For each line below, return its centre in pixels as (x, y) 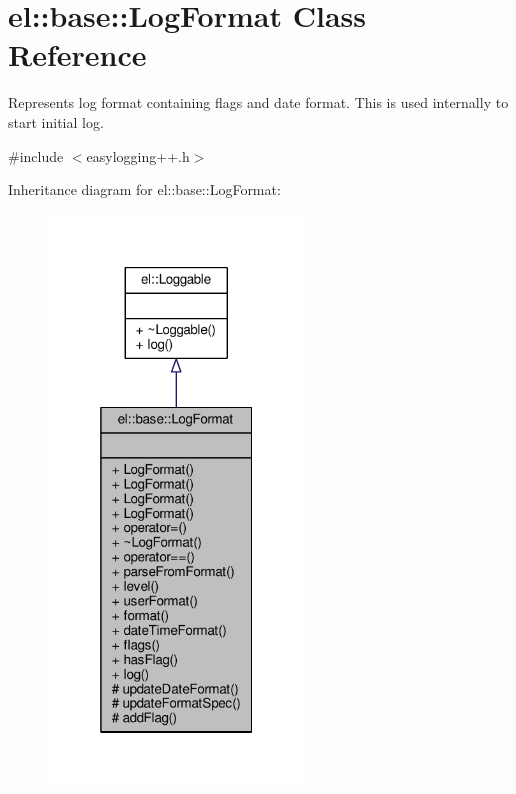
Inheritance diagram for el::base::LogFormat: (144, 189)
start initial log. (56, 121)
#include (36, 155)
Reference (77, 54)
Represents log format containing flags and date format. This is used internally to (258, 102)
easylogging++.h (138, 155)
